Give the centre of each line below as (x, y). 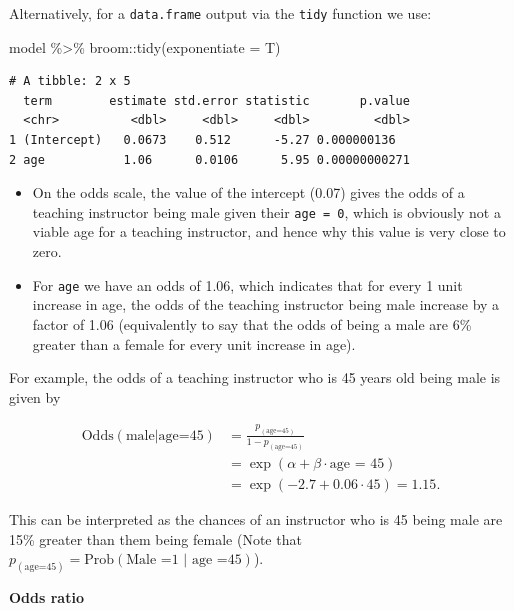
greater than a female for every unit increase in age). (194, 343)
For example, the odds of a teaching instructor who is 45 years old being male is (255, 377)
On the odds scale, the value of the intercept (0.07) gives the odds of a (248, 192)
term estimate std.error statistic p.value (216, 100)
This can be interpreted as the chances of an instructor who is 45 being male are (256, 518)
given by (35, 396)
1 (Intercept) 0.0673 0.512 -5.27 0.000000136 (202, 140)
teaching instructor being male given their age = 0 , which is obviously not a (266, 211)
